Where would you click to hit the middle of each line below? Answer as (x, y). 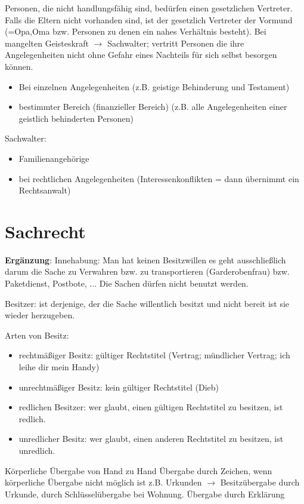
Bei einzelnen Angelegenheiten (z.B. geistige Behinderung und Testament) (154, 86)
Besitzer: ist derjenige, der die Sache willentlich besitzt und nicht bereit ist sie (147, 303)
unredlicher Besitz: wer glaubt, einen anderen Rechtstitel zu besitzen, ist (151, 439)
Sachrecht (45, 231)
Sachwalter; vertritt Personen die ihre (176, 43)
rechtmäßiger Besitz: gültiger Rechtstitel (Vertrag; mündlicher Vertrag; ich (154, 355)
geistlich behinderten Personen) (76, 118)
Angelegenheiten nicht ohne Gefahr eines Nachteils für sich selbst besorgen (141, 55)
